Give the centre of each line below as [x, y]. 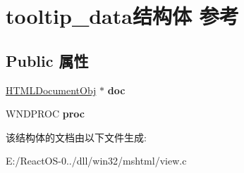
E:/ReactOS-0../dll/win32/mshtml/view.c [96, 161]
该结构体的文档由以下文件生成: [76, 137]
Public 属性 [47, 60]
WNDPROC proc [45, 114]
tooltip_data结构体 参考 [122, 16]
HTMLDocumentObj [51, 90]
